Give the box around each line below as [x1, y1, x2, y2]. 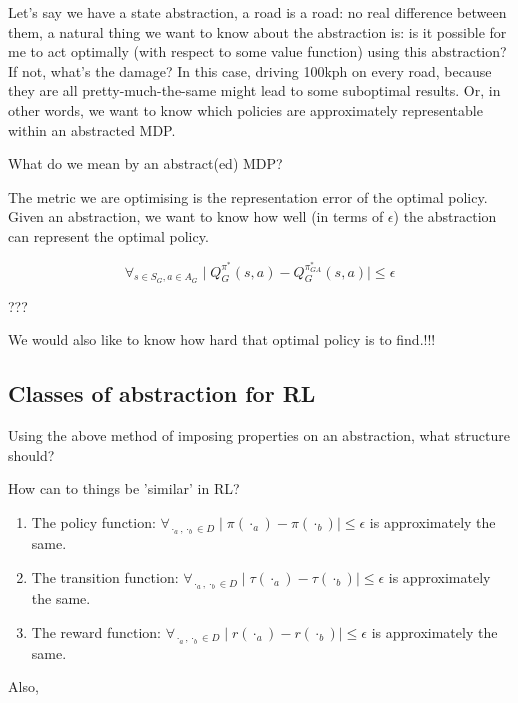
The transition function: [31, 566, 179, 587]
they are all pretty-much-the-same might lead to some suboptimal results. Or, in [8, 80, 501, 101]
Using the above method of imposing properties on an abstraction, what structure [8, 425, 510, 446]
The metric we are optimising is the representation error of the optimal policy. [8, 186, 488, 207]
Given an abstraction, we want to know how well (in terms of [8, 206, 384, 227]
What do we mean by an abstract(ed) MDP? [8, 153, 283, 174]
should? [8, 444, 55, 465]
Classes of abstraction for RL [8, 378, 316, 409]
